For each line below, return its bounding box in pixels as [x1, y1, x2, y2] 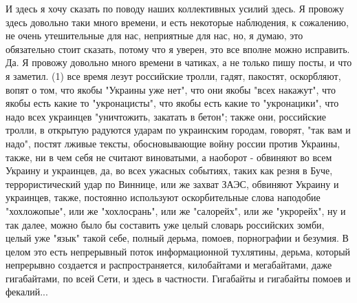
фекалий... [6, 284, 48, 299]
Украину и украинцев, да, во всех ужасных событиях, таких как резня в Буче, [6, 163, 333, 178]
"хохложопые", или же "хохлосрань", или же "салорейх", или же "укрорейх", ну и [6, 203, 346, 218]
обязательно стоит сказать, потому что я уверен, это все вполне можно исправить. [6, 41, 350, 56]
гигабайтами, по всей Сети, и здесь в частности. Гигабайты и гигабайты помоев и [6, 271, 351, 285]
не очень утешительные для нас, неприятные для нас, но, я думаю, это [6, 28, 303, 43]
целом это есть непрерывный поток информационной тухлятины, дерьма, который [6, 244, 351, 258]
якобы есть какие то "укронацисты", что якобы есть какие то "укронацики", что [6, 96, 339, 110]
